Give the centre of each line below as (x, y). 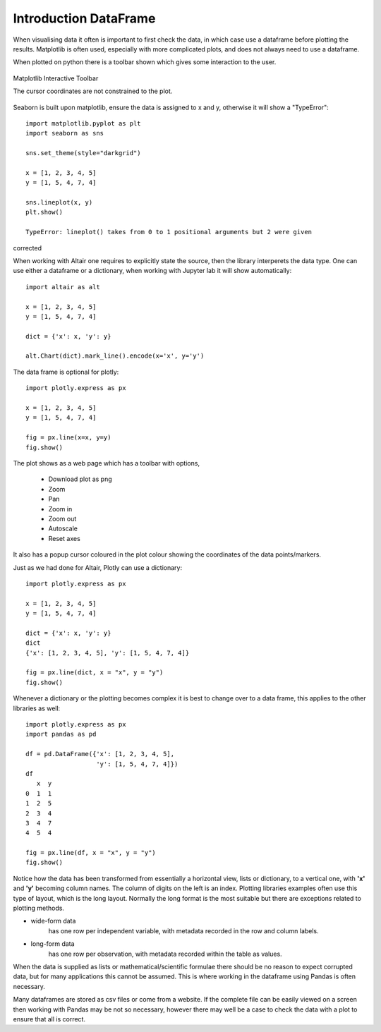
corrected (28, 248)
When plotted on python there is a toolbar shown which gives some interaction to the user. (145, 62)
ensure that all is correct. (49, 1019)
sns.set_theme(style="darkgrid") (83, 153)
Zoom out (62, 518)
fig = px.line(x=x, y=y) (68, 438)
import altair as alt (63, 287)
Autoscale (63, 528)
